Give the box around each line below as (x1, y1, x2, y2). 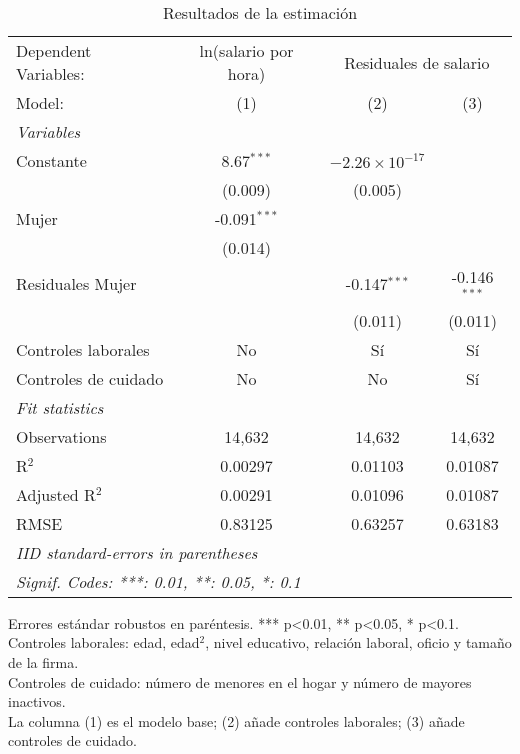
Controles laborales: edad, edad (8, 632, 200, 653)
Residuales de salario (344, 50, 490, 74)
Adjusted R (16, 482, 96, 506)
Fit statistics (16, 395, 104, 419)
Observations (16, 424, 107, 448)
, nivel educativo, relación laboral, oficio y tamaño (205, 632, 512, 653)
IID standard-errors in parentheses (16, 540, 258, 564)
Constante (16, 149, 87, 172)
